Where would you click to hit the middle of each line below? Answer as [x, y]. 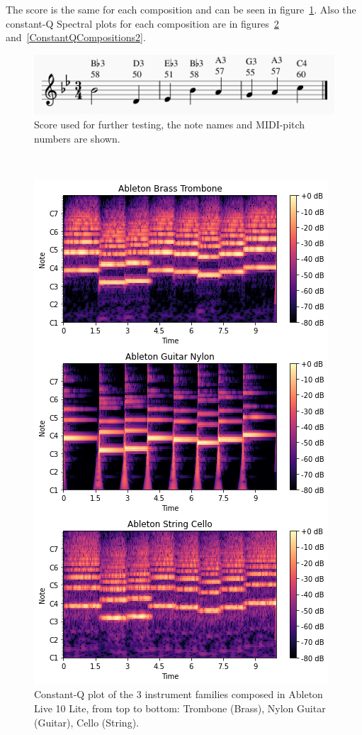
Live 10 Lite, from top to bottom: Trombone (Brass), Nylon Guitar [180, 708]
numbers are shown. [77, 138]
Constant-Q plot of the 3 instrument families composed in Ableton [179, 694]
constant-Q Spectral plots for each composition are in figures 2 [142, 23]
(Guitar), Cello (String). [86, 722]
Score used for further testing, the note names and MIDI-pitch [170, 124]
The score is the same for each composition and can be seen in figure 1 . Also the [181, 9]
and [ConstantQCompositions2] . [76, 37]
